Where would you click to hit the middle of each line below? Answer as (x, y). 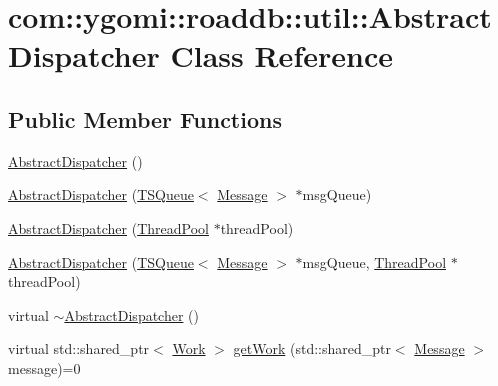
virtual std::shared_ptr (79, 348)
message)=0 (44, 367)
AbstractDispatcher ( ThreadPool (108, 227)
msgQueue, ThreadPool (374, 261)
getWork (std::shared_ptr (312, 348)
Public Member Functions (145, 118)
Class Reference (281, 55)
